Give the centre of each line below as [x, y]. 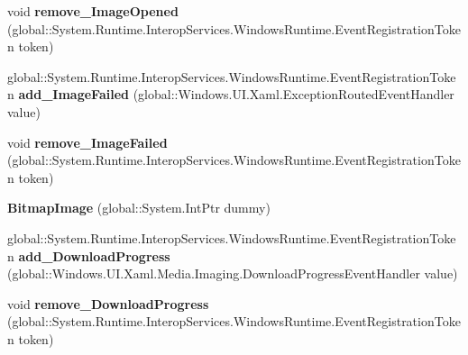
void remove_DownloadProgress [108, 303]
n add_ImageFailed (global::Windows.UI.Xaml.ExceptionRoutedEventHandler [231, 94]
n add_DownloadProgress [89, 255]
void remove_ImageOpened [93, 11]
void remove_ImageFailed [87, 142]
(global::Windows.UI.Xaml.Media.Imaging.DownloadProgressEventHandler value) [233, 273]
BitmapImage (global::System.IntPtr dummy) [139, 208]
